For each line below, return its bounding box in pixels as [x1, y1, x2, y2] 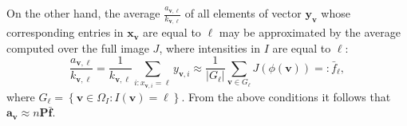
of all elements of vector [184, 5, 302, 21]
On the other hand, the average [6, 5, 160, 21]
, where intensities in [159, 39, 260, 56]
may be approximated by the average [219, 24, 401, 41]
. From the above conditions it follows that [181, 88, 391, 104]
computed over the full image [6, 39, 149, 56]
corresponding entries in [6, 24, 124, 41]
